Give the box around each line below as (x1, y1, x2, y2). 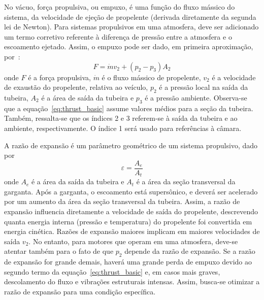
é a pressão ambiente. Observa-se (145, 92, 247, 103)
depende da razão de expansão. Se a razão (124, 246, 255, 256)
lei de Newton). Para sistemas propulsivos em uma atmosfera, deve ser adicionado (4, 21, 259, 32)
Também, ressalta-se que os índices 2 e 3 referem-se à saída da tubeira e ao (4, 113, 238, 123)
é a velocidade (212, 72, 256, 82)
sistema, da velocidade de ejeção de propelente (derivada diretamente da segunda (4, 11, 256, 22)
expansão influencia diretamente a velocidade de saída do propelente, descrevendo (4, 206, 258, 217)
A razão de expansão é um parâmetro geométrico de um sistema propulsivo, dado (4, 140, 258, 150)
